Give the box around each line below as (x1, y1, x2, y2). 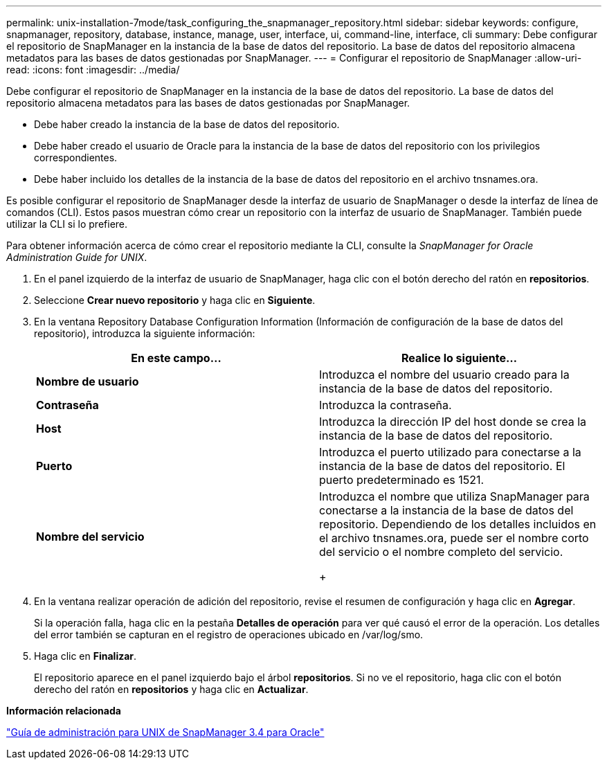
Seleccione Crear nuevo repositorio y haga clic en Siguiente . (34, 294, 316, 306)
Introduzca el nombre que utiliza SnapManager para (319, 489, 590, 503)
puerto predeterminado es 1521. (319, 473, 484, 487)
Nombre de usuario (36, 375, 139, 388)
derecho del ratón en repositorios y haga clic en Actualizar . (34, 683, 309, 695)
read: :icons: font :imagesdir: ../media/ (6, 64, 180, 75)
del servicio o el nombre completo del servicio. (319, 545, 563, 559)
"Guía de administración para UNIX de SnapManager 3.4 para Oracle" (6, 726, 325, 738)
